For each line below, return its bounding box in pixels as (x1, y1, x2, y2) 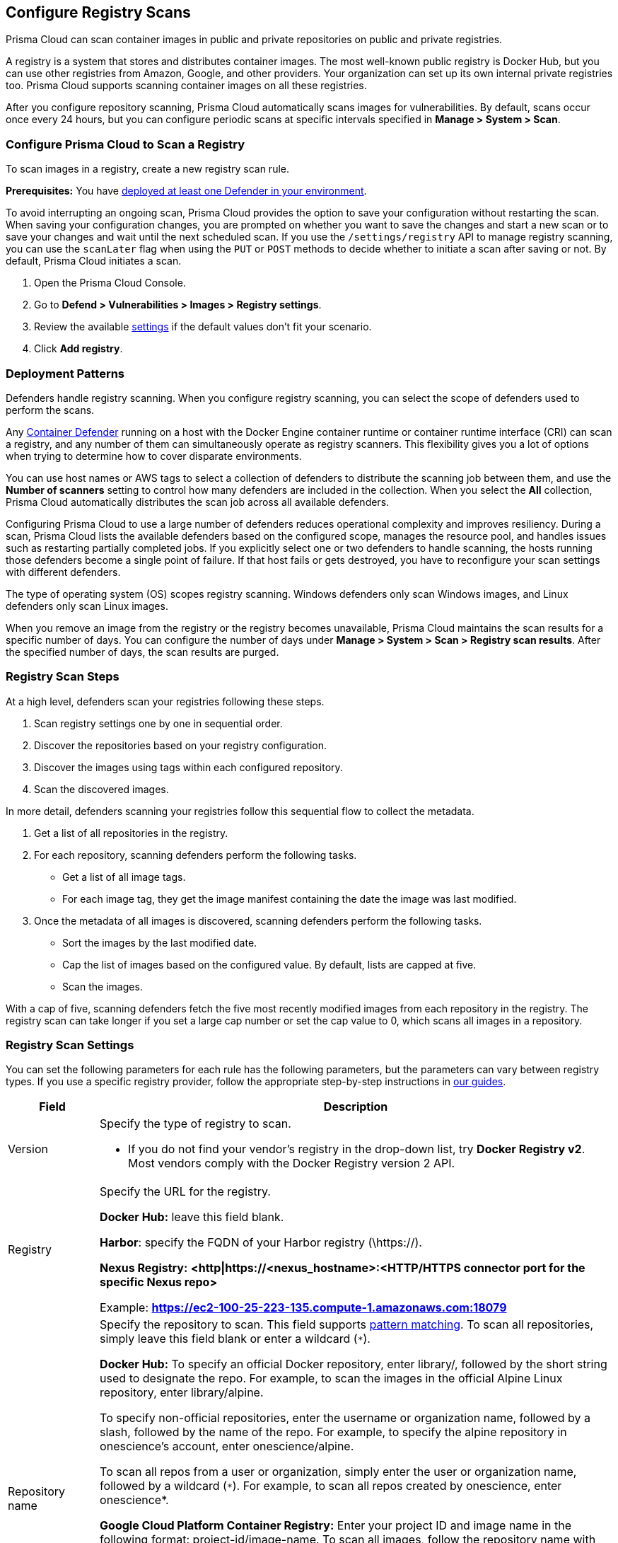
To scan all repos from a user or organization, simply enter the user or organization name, (100, 1464, 577, 1479)
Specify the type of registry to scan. (100, 1116, 291, 1131)
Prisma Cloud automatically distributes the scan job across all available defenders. (6, 495, 390, 508)
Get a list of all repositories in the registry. (34, 826, 228, 839)
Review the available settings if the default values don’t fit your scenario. (34, 320, 372, 333)
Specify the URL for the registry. (100, 1184, 271, 1199)
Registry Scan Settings (6, 1038, 134, 1053)
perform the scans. (6, 403, 95, 416)
